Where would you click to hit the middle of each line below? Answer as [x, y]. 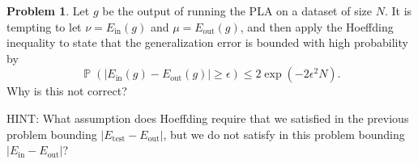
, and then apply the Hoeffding [317, 26]
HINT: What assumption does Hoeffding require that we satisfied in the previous [208, 118]
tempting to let [44, 26]
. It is [398, 11]
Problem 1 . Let [48, 11]
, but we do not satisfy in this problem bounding [284, 134]
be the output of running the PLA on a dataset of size [237, 11]
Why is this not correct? [67, 91]
